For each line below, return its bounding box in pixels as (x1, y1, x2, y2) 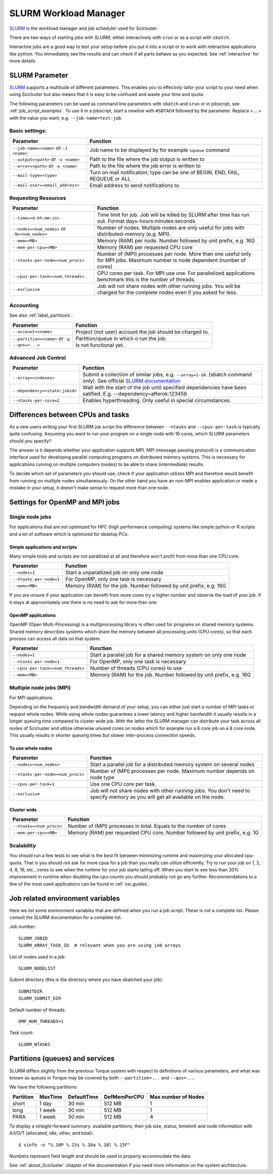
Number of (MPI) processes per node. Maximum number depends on (90, 768, 255, 775)
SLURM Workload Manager (9, 8, 126, 19)
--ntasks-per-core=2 (12, 398, 60, 403)
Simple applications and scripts (9, 544, 77, 550)
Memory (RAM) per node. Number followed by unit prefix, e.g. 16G (97, 237, 255, 244)
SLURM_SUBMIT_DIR (18, 996, 61, 1001)
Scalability (9, 842, 36, 849)
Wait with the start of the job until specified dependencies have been (82, 384, 247, 391)
